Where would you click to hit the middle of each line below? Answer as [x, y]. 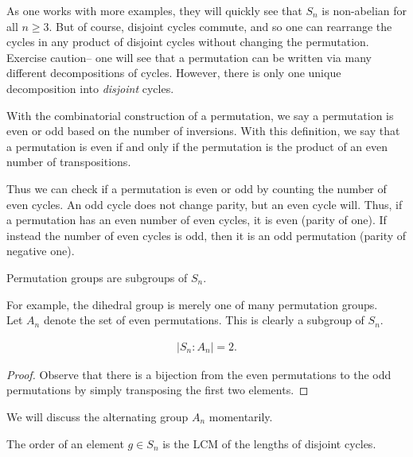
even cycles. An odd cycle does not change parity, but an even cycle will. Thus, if [205, 204]
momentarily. [241, 416]
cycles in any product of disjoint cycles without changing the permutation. [188, 42]
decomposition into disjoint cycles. [90, 88]
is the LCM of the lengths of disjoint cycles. [269, 443]
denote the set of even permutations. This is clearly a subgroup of [204, 320]
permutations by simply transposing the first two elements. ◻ [158, 390]
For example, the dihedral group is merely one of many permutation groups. [192, 304]
